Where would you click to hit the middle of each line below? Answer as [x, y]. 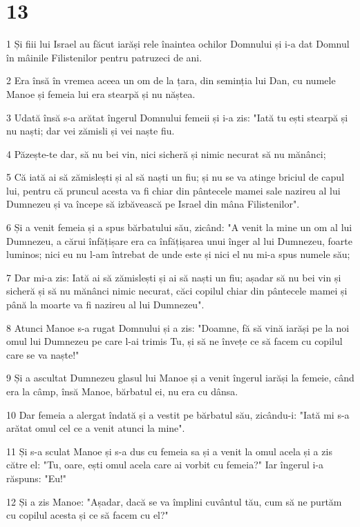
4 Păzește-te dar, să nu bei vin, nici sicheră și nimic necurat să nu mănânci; [166, 153]
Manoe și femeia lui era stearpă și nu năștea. [101, 93]
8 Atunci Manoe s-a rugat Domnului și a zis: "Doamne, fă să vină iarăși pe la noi [178, 327]
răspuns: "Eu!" [37, 478]
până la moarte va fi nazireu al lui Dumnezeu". [105, 305]
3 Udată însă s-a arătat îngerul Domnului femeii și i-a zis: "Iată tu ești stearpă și [177, 117]
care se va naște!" [43, 354]
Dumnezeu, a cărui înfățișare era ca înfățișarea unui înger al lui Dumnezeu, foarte [179, 240]
